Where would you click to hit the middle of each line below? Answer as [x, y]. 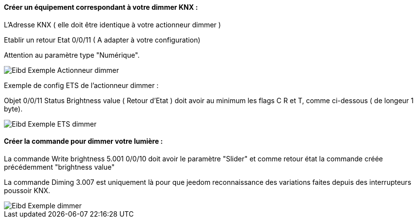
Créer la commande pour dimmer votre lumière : [84, 141]
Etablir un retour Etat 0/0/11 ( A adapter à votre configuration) [102, 40]
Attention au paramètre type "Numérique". [72, 55]
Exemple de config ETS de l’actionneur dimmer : [81, 85]
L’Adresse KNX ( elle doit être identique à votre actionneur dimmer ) [112, 24]
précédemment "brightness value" [59, 167]
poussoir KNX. [27, 190]
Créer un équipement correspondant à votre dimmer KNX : [101, 7]
